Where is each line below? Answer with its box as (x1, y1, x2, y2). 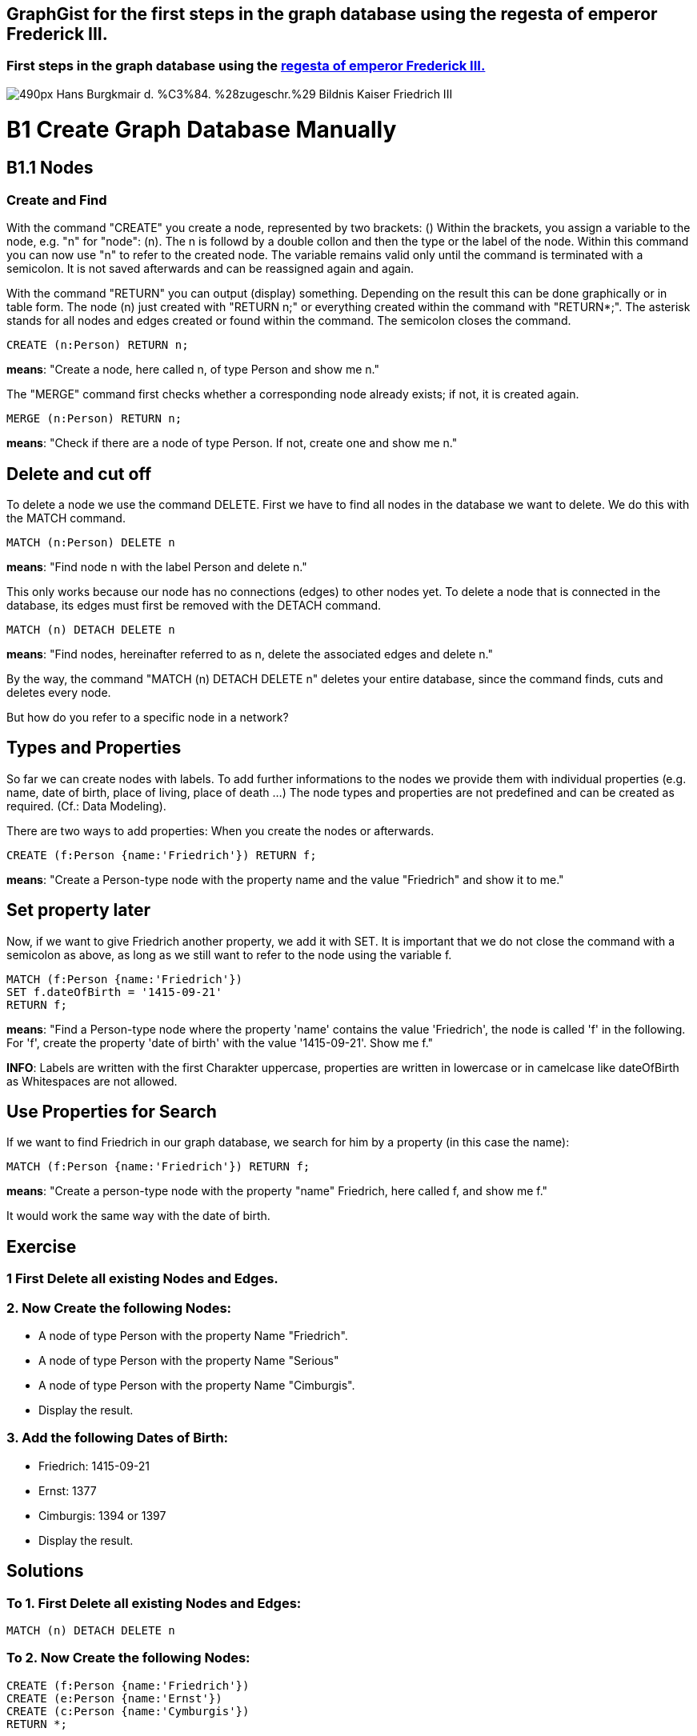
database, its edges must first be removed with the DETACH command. (6, 598, 382, 612)
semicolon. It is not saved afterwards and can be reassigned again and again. (6, 262, 415, 276)
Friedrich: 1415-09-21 (38, 1458, 150, 1473)
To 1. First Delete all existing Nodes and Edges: (6, 1594, 302, 1611)
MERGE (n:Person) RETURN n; (6, 412, 182, 426)
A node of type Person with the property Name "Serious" (38, 1354, 339, 1368)
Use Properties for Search (6, 1102, 217, 1122)
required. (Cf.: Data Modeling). (6, 798, 166, 813)
